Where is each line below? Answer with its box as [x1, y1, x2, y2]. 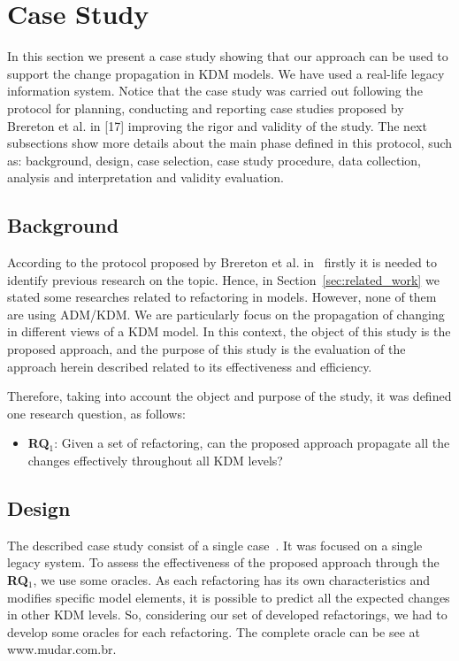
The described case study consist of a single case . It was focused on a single [7, 535, 423, 554]
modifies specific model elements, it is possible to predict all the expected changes [7, 588, 450, 606]
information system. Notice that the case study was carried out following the [7, 81, 423, 100]
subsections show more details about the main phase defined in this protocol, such [7, 134, 453, 152]
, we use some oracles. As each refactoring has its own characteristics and [33, 571, 431, 588]
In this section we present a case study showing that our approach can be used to [7, 47, 448, 65]
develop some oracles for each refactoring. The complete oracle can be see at [7, 622, 420, 641]
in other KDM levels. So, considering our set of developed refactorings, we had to [7, 605, 448, 624]
